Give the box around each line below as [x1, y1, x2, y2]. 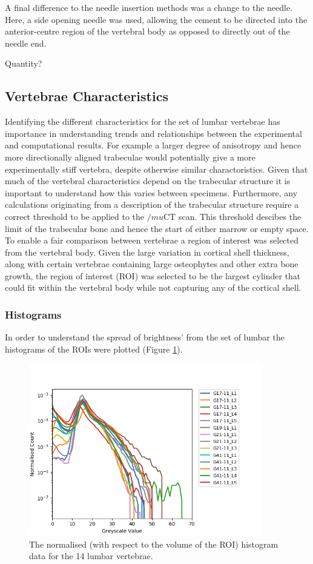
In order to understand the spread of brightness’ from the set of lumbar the [5, 331, 285, 343]
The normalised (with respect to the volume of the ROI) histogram [29, 537, 278, 550]
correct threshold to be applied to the [5, 210, 145, 222]
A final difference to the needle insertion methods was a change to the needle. [5, 1, 293, 13]
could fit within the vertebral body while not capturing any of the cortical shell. [5, 281, 301, 294]
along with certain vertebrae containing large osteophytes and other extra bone [5, 257, 298, 270]
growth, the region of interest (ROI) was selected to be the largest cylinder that [5, 269, 301, 282]
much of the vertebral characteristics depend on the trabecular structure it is [5, 174, 291, 187]
